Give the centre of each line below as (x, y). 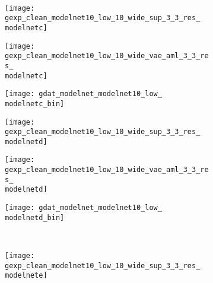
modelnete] (26, 276)
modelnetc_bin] (35, 104)
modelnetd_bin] (35, 217)
